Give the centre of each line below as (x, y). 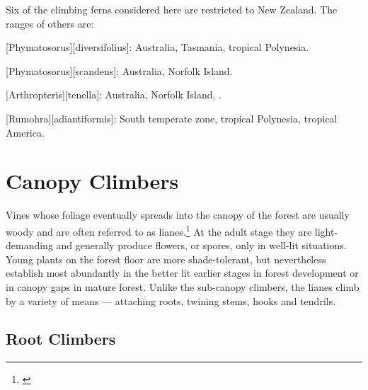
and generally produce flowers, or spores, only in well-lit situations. (201, 245)
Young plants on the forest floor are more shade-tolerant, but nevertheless (166, 259)
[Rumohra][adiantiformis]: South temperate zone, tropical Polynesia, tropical (172, 118)
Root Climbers (61, 339)
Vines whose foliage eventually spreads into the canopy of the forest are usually (178, 215)
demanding (29, 245)
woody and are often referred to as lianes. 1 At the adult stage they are (159, 230)
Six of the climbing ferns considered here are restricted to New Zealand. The (172, 9)
